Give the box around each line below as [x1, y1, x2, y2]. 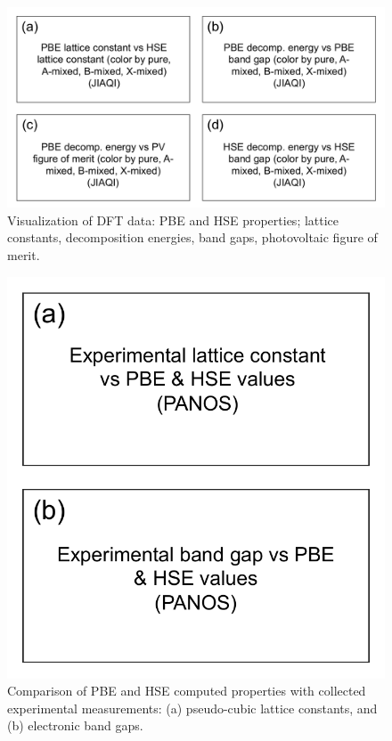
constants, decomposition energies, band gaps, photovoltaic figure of [7, 228, 378, 247]
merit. [7, 246, 40, 265]
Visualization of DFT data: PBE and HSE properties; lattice [7, 210, 339, 229]
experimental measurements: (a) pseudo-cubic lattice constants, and [7, 698, 378, 717]
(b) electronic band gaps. [7, 716, 143, 735]
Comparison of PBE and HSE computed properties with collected [7, 681, 366, 700]
